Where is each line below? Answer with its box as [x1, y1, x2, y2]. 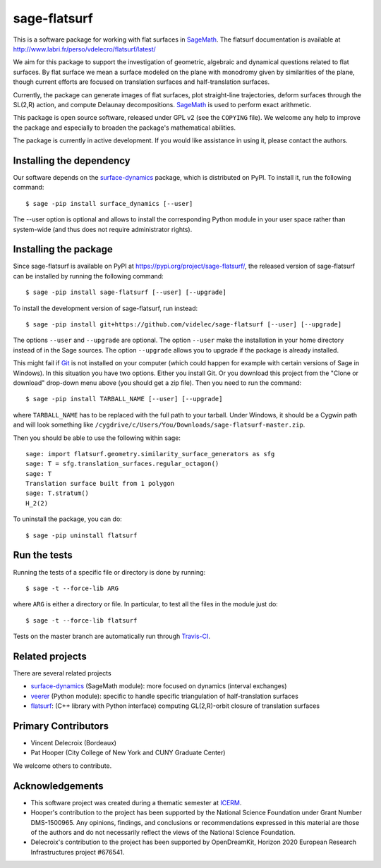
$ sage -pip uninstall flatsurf [25, 531, 138, 539]
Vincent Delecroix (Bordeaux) [30, 739, 116, 747]
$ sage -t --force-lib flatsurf [25, 616, 138, 624]
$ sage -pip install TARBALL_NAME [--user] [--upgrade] [25, 395, 223, 403]
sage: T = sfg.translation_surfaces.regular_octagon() [25, 460, 219, 468]
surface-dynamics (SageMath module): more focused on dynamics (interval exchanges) [30, 682, 287, 690]
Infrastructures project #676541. [30, 848, 125, 856]
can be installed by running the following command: [13, 271, 164, 280]
